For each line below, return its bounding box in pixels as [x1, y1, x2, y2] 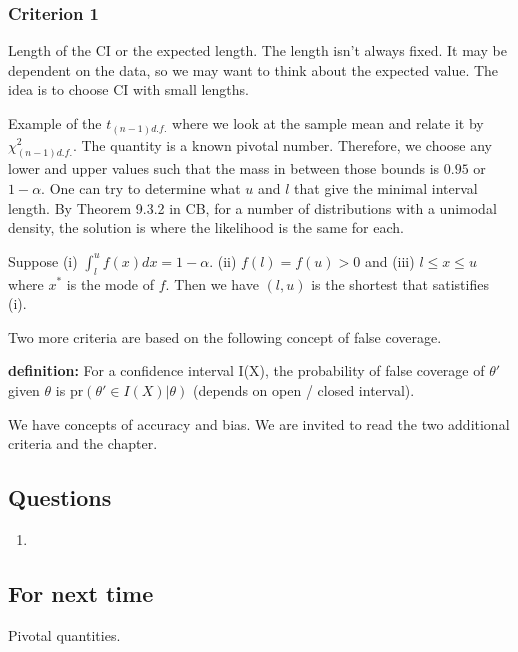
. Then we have [165, 273, 259, 294]
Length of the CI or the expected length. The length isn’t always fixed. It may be [8, 40, 507, 61]
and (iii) [364, 250, 415, 271]
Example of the [8, 113, 102, 133]
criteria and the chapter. [8, 433, 158, 454]
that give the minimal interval [294, 177, 478, 198]
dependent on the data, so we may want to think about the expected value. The [8, 59, 499, 80]
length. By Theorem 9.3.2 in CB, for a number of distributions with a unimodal [8, 197, 497, 218]
